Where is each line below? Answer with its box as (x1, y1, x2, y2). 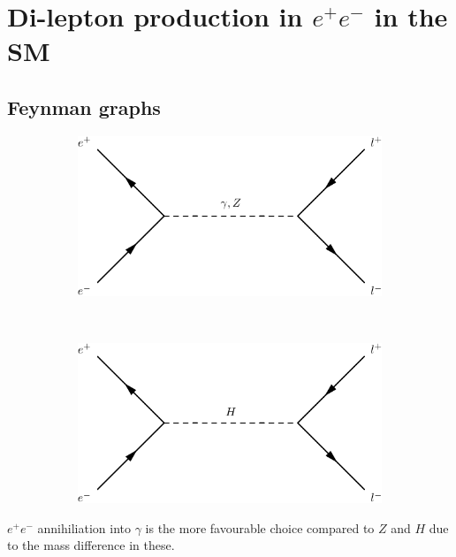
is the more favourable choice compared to (145, 518, 375, 537)
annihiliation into (37, 518, 131, 537)
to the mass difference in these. (7, 536, 175, 554)
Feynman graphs (7, 93, 161, 120)
